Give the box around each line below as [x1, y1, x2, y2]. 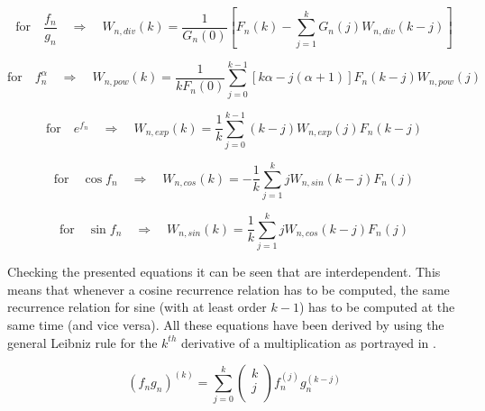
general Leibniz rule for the [7, 333, 158, 352]
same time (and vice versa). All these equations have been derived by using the [7, 315, 444, 333]
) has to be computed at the [298, 297, 455, 316]
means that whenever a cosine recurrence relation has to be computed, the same [7, 279, 450, 298]
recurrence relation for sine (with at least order [7, 297, 267, 316]
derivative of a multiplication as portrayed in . [180, 333, 436, 352]
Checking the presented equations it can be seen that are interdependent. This [7, 262, 441, 281]
